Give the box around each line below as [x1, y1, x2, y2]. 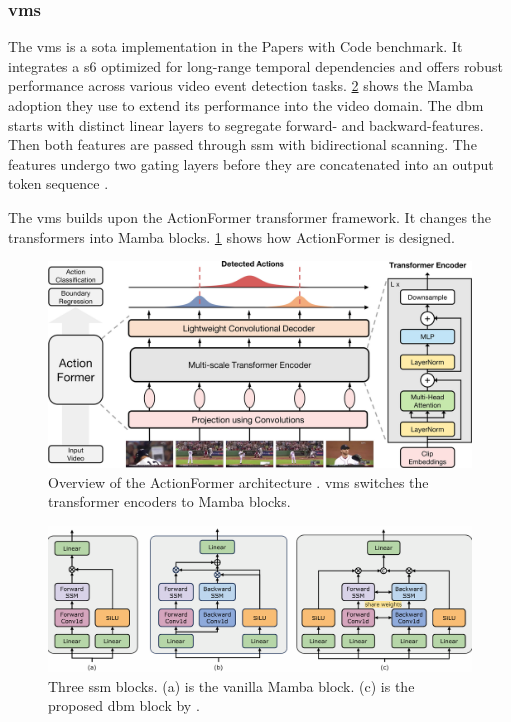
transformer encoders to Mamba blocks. [48, 491, 291, 512]
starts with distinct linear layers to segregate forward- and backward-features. [8, 114, 484, 135]
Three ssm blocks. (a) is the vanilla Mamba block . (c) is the [48, 675, 415, 696]
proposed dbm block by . [48, 695, 200, 716]
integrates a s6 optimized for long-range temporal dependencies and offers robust [8, 55, 503, 76]
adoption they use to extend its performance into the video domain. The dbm [8, 95, 484, 115]
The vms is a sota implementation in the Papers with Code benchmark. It [8, 36, 463, 57]
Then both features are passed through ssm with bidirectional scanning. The [8, 134, 477, 155]
